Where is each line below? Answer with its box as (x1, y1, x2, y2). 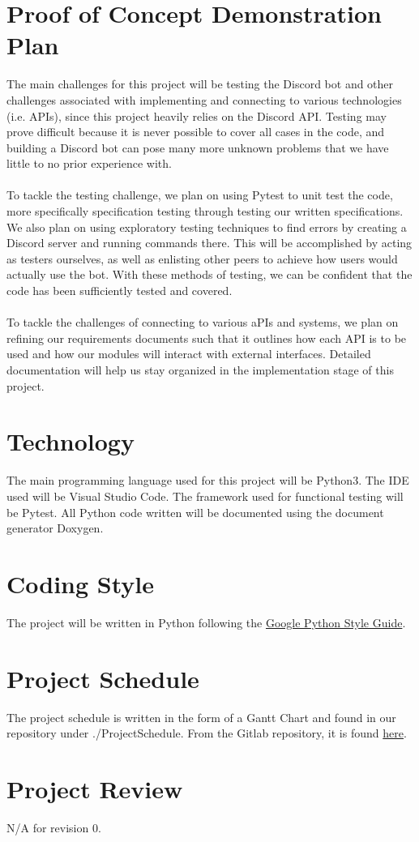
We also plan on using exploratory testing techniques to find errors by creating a (6, 218, 407, 235)
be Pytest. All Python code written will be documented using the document (6, 503, 384, 520)
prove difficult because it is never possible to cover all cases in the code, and (6, 123, 385, 140)
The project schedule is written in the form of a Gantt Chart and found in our (6, 708, 396, 725)
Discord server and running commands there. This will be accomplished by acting (6, 234, 413, 251)
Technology (6, 425, 135, 458)
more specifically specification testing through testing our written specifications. (6, 203, 404, 220)
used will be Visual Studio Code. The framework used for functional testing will (6, 487, 404, 504)
